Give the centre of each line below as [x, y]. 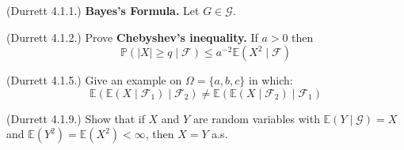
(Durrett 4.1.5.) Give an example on [94, 80]
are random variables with [256, 118]
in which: [271, 80]
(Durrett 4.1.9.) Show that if [76, 118]
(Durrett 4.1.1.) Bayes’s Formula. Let [103, 10]
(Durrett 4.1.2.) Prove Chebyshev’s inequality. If [132, 37]
